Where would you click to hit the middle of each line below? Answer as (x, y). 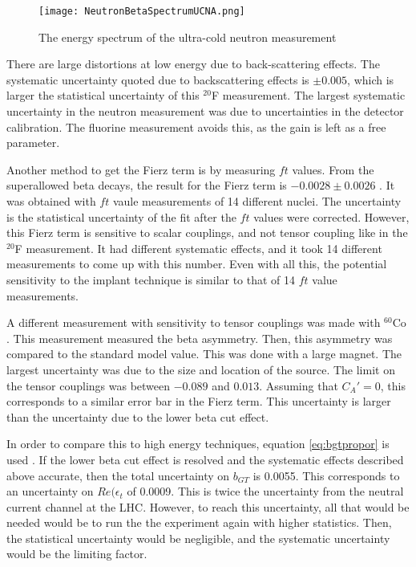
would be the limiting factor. (77, 554)
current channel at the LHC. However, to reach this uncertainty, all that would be (208, 506)
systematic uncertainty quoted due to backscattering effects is (158, 79)
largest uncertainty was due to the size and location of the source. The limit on (201, 369)
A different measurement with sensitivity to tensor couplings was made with (194, 322)
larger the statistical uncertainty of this (103, 95)
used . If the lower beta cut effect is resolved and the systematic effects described (205, 459)
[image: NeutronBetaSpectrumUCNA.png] (142, 11)
